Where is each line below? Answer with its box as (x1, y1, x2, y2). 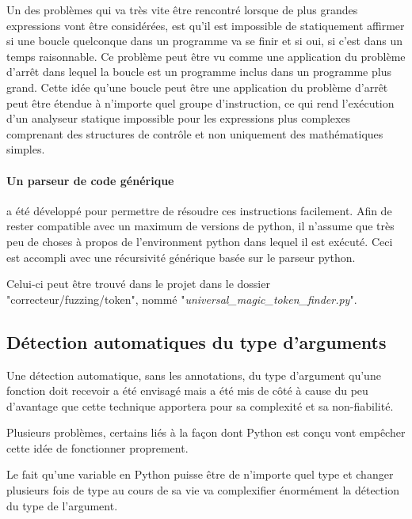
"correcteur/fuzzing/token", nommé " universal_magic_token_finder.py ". (6, 290, 357, 307)
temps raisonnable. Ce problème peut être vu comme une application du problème (6, 47, 406, 64)
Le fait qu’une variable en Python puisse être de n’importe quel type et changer (6, 466, 394, 483)
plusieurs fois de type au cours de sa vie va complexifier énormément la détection (6, 482, 399, 498)
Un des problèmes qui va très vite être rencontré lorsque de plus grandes (6, 2, 358, 17)
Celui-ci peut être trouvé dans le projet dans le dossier (6, 275, 270, 292)
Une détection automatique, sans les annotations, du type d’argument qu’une (6, 366, 381, 383)
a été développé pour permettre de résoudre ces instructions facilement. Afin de (6, 202, 392, 218)
